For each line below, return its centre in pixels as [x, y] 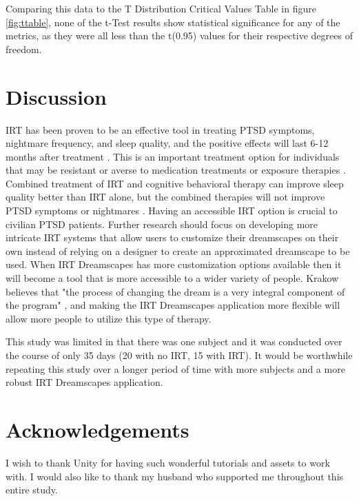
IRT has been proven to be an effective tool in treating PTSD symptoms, [160, 129]
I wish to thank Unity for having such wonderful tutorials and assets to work [168, 462]
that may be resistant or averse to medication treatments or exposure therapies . [176, 170]
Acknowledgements [98, 429]
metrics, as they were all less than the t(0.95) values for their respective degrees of [179, 35]
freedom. [24, 49]
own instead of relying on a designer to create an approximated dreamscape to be [178, 250]
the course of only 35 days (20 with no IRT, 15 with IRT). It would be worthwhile [179, 355]
